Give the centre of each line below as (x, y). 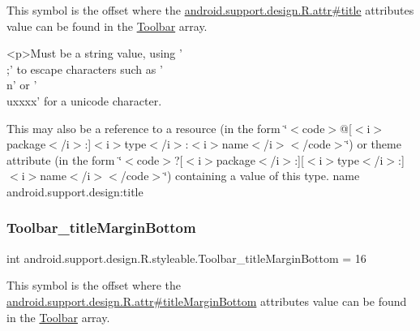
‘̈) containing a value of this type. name (262, 176)
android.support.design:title (75, 191)
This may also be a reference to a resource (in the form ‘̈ (147, 128)
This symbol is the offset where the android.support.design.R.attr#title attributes (210, 10)
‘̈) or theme (373, 144)
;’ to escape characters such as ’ (85, 69)
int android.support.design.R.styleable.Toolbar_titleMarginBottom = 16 (186, 258)
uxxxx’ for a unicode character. (84, 100)
